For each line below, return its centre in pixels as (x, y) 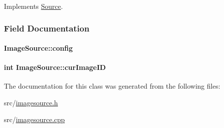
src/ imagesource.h (31, 103)
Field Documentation (47, 28)
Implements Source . (33, 6)
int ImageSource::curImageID (55, 67)
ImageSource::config (38, 48)
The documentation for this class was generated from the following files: (112, 86)
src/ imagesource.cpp (34, 119)
